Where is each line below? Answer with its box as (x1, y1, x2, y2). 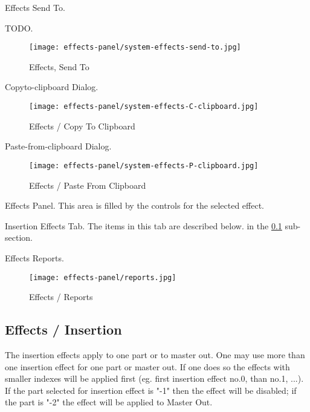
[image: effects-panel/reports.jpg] (29, 273, 176, 282)
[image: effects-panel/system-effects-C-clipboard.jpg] (29, 102, 259, 111)
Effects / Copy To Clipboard (29, 119, 135, 132)
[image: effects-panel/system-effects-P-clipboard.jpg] (29, 161, 259, 170)
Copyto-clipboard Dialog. (5, 80, 98, 93)
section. (5, 231, 33, 244)
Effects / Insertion (5, 320, 122, 339)
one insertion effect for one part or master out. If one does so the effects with (5, 360, 290, 373)
